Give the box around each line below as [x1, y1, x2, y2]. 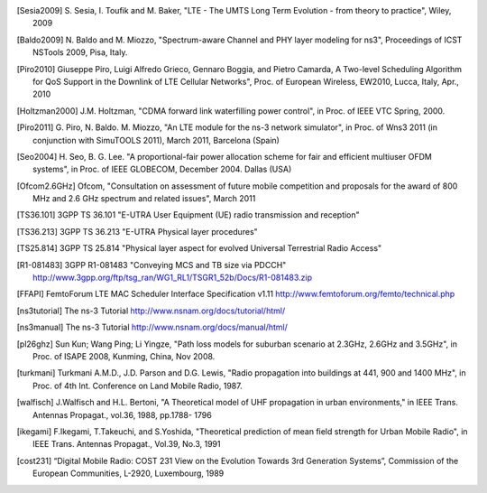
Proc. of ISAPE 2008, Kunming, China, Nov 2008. [32, 350, 216, 361]
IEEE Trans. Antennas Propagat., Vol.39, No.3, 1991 [32, 439, 221, 450]
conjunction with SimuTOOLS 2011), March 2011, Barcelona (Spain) [32, 135, 280, 145]
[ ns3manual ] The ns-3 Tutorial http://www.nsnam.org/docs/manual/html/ [16, 321, 289, 333]
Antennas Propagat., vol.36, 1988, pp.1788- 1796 [32, 409, 212, 420]
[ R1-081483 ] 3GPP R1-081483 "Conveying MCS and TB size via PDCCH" [16, 259, 287, 270]
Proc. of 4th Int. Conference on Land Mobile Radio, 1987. [32, 380, 243, 391]
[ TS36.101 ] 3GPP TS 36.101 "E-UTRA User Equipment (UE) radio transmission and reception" [16, 209, 360, 220]
